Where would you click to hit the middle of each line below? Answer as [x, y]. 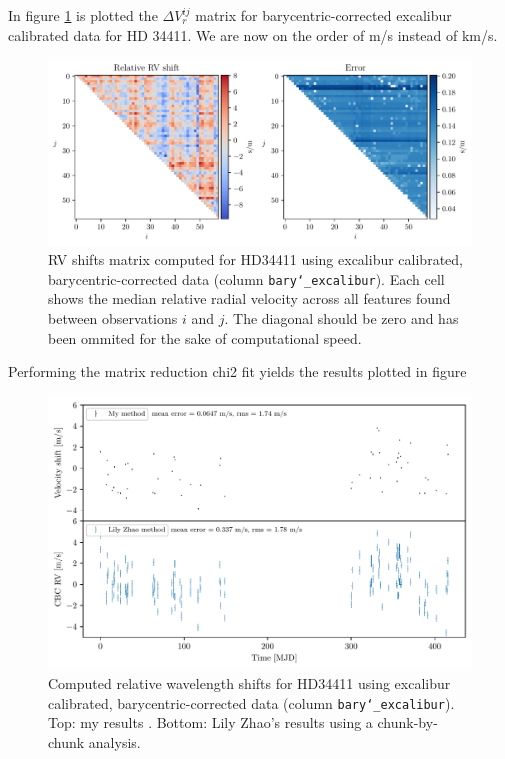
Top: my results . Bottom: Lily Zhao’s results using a [210, 722]
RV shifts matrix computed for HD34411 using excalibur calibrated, [255, 259]
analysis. [114, 741]
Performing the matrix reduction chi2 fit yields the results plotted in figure [237, 371]
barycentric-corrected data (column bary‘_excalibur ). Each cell [246, 278]
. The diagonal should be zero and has [341, 317]
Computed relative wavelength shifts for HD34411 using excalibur [249, 683]
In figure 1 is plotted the [83, 15]
